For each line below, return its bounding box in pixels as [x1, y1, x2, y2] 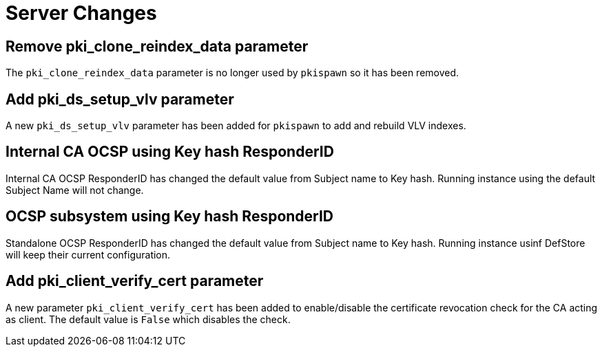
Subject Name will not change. [6, 184, 144, 196]
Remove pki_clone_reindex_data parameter [6, 37, 309, 55]
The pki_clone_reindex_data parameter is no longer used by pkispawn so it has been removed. [6, 67, 459, 79]
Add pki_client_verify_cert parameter [6, 272, 264, 290]
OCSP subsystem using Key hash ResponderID [6, 208, 334, 225]
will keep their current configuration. [6, 248, 171, 261]
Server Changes [6, 1, 157, 25]
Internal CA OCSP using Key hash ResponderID [6, 143, 334, 161]
